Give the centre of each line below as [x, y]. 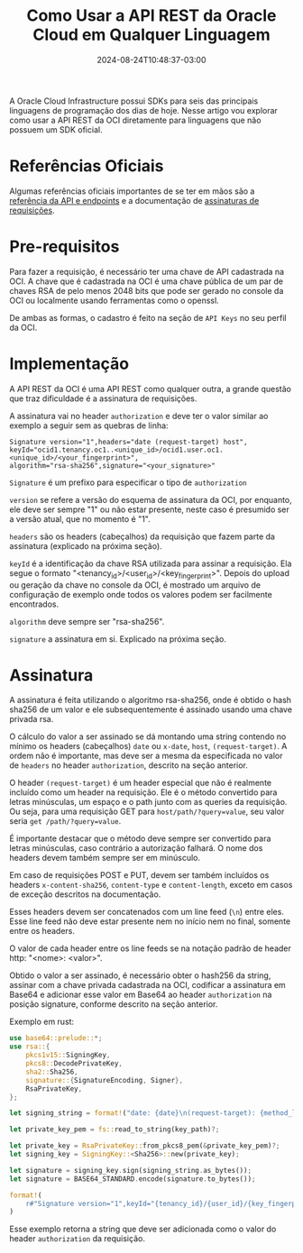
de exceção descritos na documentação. [85, 894]
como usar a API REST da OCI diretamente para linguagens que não [135, 120]
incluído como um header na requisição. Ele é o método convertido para [143, 792]
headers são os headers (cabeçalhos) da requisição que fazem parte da [142, 536]
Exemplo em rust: [42, 1022]
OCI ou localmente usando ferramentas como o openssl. [114, 300]
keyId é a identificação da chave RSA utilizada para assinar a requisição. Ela [151, 563]
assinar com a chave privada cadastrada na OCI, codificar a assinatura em [147, 985]
